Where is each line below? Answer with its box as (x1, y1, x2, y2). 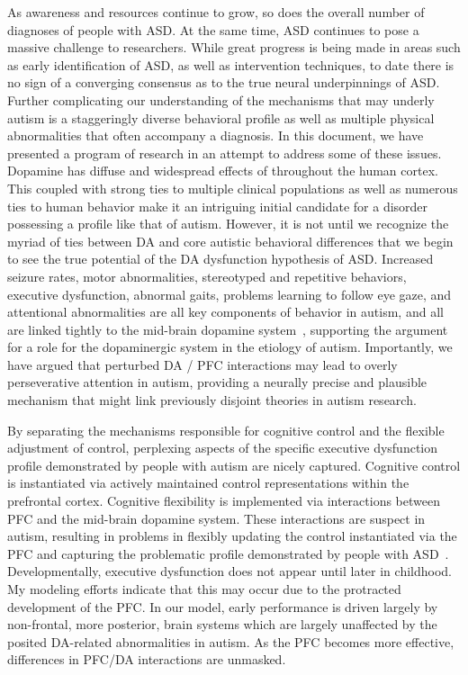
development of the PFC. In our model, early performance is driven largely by (7, 597, 438, 616)
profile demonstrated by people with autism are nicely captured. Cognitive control (7, 455, 461, 474)
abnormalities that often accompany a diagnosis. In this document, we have (7, 126, 424, 145)
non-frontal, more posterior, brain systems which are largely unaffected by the (7, 615, 437, 634)
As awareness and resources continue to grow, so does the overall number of (7, 3, 425, 21)
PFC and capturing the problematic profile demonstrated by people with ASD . (7, 544, 449, 562)
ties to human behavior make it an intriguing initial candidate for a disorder (7, 196, 428, 215)
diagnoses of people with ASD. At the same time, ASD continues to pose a (7, 20, 419, 39)
